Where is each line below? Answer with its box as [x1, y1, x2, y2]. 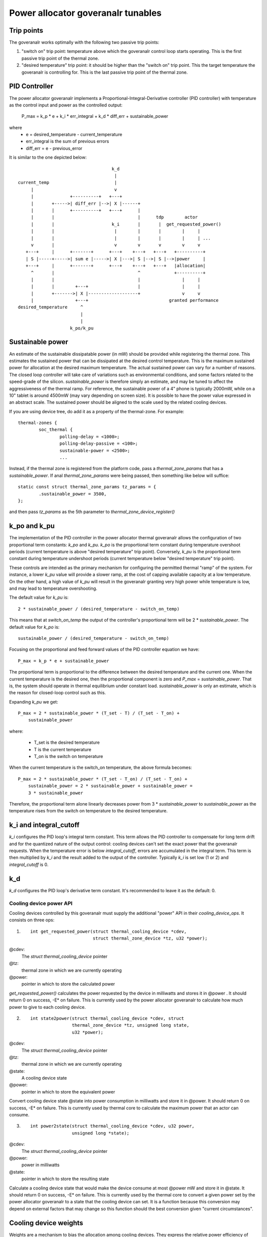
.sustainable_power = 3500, [39, 491, 107, 497]
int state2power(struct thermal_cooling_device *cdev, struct [30, 1015, 184, 1021]
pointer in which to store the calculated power [21, 981, 115, 987]
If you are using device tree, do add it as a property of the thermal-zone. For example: [9, 408, 184, 414]
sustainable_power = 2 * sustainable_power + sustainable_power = [28, 783, 193, 789]
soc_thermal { [39, 427, 73, 432]
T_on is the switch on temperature [34, 754, 103, 760]
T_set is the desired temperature [34, 740, 100, 746]
